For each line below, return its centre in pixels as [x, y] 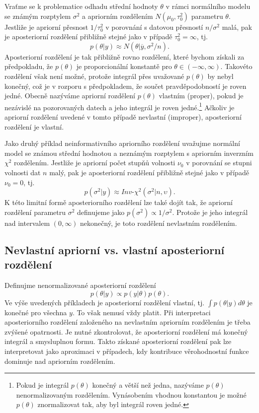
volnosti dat [23, 172]
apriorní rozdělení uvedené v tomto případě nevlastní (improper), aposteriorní [123, 117]
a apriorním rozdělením [118, 16]
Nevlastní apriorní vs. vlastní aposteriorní [115, 249]
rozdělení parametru [35, 212]
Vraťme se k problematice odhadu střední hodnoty [81, 6]
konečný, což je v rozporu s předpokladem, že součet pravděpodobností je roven [126, 86]
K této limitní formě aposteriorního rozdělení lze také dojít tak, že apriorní [119, 202]
